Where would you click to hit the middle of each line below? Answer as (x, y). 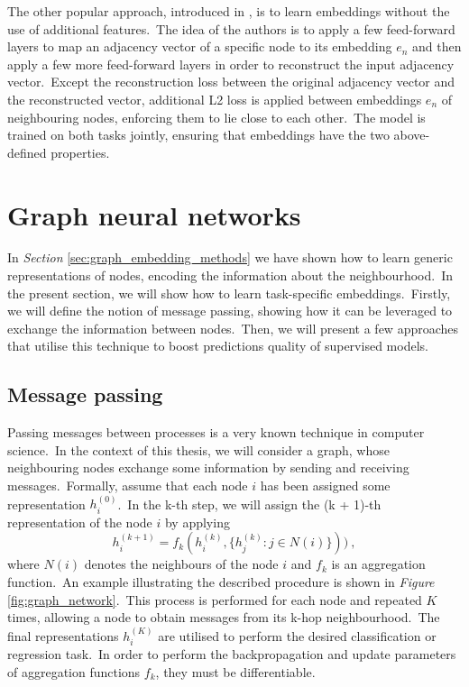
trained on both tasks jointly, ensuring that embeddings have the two (198, 135)
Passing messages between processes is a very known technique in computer (216, 432)
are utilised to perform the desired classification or (297, 635)
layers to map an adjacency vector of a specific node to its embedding (200, 46)
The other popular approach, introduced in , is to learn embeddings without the (229, 11)
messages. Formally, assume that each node (128, 485)
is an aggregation (378, 564)
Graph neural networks (154, 214)
